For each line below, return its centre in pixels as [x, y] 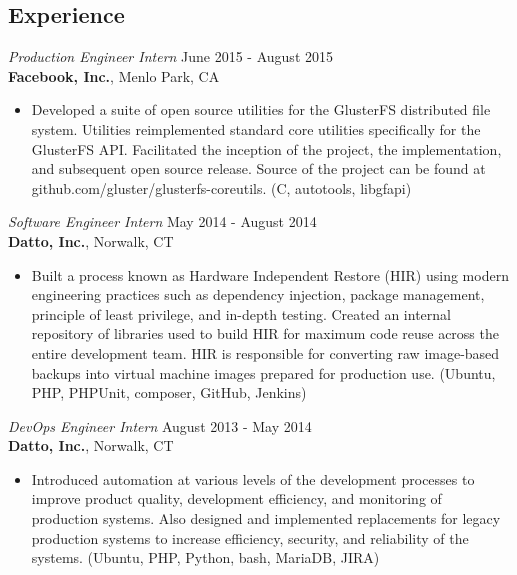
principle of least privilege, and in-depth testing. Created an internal [241, 313]
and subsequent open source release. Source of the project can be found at [258, 168]
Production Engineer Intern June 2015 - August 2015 [170, 56]
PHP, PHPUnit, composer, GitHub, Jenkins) [169, 392]
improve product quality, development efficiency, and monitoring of [236, 498]
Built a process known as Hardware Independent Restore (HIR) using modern [270, 274]
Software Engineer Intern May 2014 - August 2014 [162, 221]
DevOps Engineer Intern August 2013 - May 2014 [160, 425]
